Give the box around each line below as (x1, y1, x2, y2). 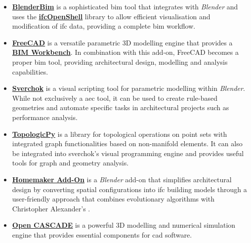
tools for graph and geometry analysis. (12, 158, 129, 168)
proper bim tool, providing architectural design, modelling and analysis (12, 56, 228, 67)
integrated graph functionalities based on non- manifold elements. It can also (12, 138, 243, 149)
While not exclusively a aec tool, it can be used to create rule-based (12, 92, 218, 103)
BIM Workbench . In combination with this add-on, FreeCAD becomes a (12, 47, 239, 57)
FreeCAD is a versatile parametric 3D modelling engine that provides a (12, 37, 233, 47)
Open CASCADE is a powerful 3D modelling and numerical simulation (12, 220, 236, 230)
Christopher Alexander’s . (12, 203, 90, 213)
